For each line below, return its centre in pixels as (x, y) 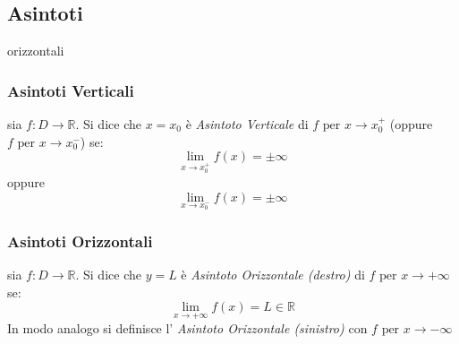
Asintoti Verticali (71, 90)
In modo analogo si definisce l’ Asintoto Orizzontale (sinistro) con (187, 328)
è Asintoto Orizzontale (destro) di (273, 274)
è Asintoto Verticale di (247, 124)
